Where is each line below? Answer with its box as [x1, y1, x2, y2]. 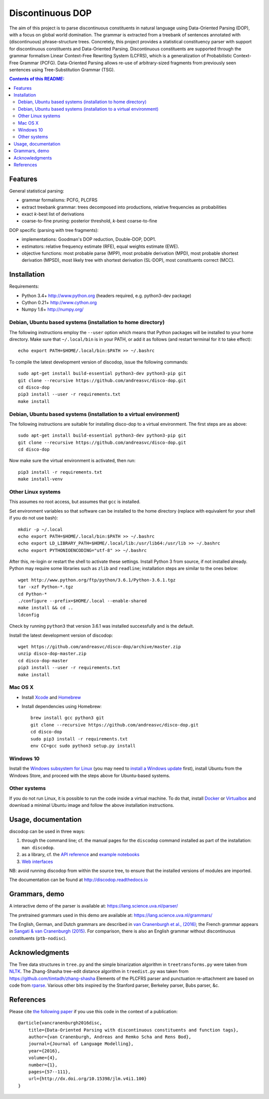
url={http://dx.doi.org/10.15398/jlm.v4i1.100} [28, 1076, 147, 1082]
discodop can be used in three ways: [9, 828, 85, 835]
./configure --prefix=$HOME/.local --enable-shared [18, 598, 147, 604]
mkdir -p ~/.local [18, 527, 63, 532]
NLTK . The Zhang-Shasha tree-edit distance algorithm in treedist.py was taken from [9, 968, 189, 974]
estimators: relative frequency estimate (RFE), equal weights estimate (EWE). [21, 243, 179, 249]
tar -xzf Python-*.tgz [18, 584, 74, 590]
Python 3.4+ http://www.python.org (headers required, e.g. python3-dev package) [21, 292, 192, 299]
